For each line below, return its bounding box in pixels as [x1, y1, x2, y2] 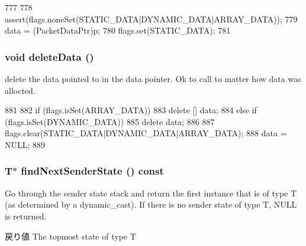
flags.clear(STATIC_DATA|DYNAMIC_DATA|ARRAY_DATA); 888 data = [5, 127, 287, 139]
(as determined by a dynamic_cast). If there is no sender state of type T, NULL [5, 198, 297, 211]
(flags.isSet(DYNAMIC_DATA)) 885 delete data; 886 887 [5, 115, 215, 127]
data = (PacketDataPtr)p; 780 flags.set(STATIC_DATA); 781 [5, 24, 231, 37]
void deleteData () [5, 49, 94, 64]
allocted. [5, 84, 36, 96]
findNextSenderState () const [21, 163, 164, 178]
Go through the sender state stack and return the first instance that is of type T [5, 186, 297, 199]
